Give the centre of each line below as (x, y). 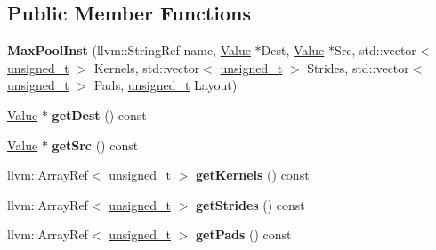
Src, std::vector (375, 50)
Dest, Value (293, 50)
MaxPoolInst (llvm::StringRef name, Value (129, 50)
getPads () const (243, 234)
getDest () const (99, 114)
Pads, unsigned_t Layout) (166, 85)
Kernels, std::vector (147, 67)
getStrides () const (250, 204)
